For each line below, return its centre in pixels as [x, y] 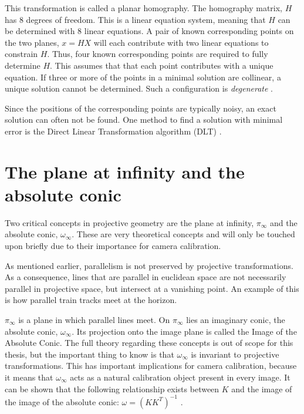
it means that [29, 377]
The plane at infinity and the [125, 171]
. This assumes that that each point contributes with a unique [162, 65]
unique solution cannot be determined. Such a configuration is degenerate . [139, 88]
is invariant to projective [235, 354]
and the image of [262, 388]
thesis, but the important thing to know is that [89, 354]
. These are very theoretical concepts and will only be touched [183, 234]
